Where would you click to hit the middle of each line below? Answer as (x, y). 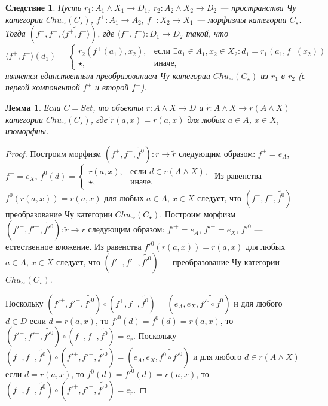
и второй (112, 87)
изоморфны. (27, 131)
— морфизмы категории (241, 19)
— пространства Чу (258, 7)
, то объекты (118, 107)
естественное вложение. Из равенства (73, 246)
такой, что (207, 33)
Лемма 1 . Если (33, 107)
